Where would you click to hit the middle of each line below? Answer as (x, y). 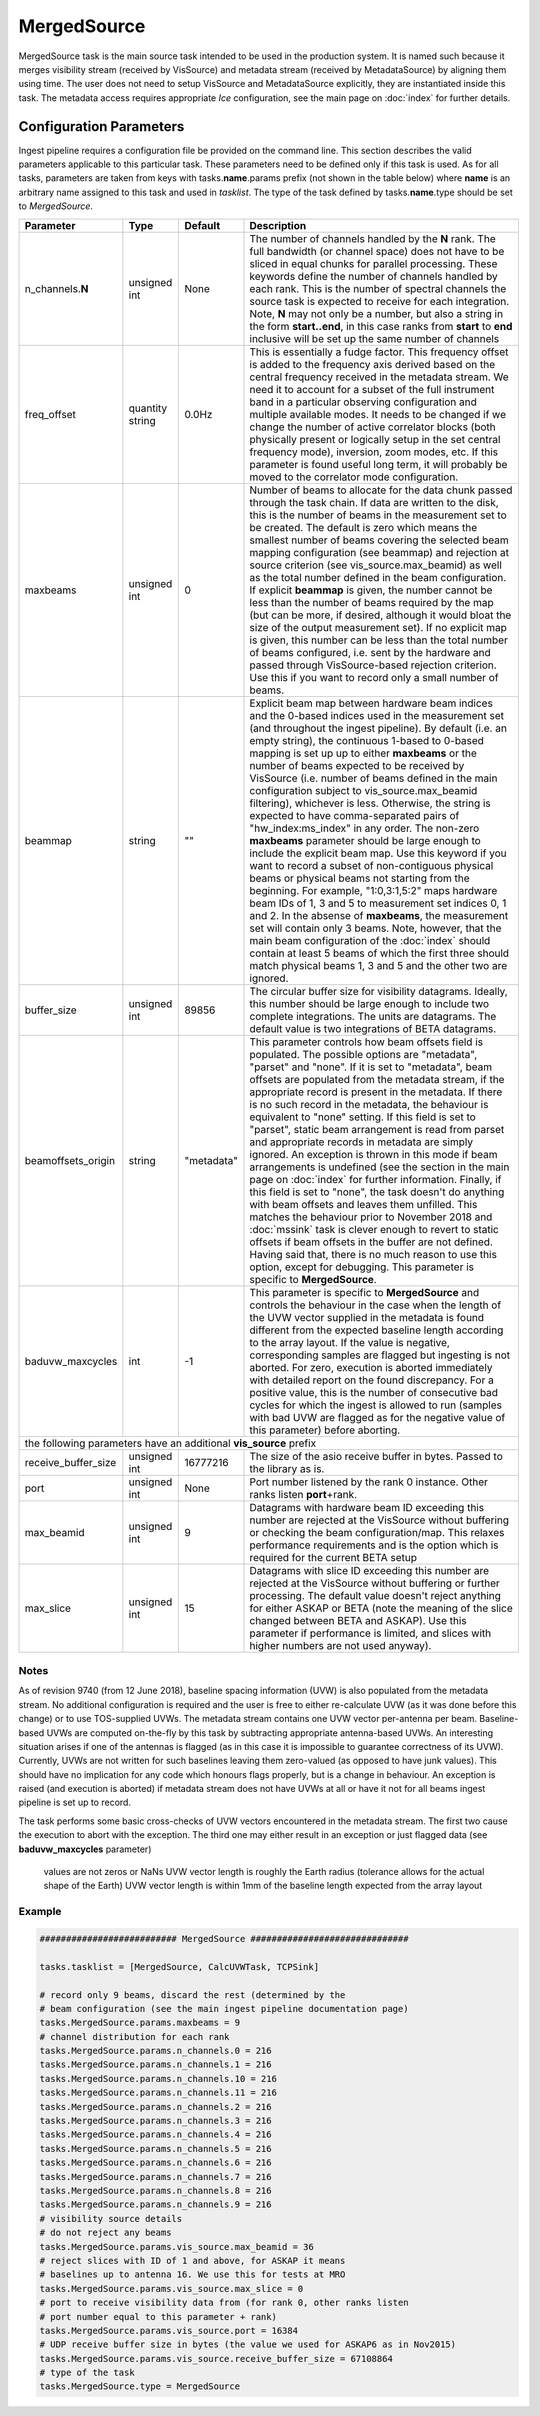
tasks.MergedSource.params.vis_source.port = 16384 (169, 2330)
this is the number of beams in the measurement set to (378, 515)
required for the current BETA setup (333, 1557)
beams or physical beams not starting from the (359, 878)
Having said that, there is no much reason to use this (373, 1254)
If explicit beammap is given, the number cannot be (371, 590)
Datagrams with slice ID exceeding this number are (369, 1570)
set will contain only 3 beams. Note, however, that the (375, 928)
